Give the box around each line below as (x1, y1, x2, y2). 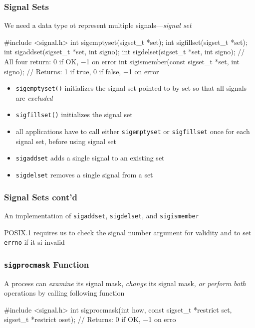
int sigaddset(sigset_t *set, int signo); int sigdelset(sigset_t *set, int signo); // (4, 46, 245, 57)
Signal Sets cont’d (4, 190, 77, 203)
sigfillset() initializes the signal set (15, 109, 133, 120)
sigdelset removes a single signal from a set (15, 169, 153, 179)
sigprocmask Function (4, 258, 89, 270)
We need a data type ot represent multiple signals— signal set (4, 20, 192, 30)
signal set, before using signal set (15, 136, 116, 146)
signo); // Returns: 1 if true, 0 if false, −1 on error (4, 66, 159, 76)
